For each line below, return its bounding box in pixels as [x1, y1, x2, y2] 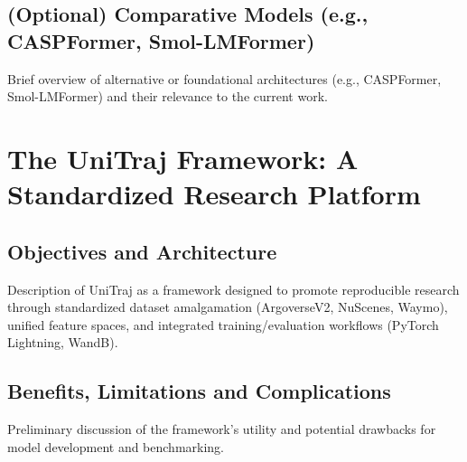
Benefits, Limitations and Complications [7, 377, 391, 405]
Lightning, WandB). [7, 333, 118, 352]
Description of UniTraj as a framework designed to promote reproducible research [7, 279, 460, 298]
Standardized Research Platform [7, 175, 421, 212]
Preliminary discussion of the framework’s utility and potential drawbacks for [7, 420, 436, 438]
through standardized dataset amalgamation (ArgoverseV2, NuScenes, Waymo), [7, 297, 448, 316]
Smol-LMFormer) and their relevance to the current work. [7, 87, 328, 106]
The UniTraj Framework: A [7, 139, 359, 176]
